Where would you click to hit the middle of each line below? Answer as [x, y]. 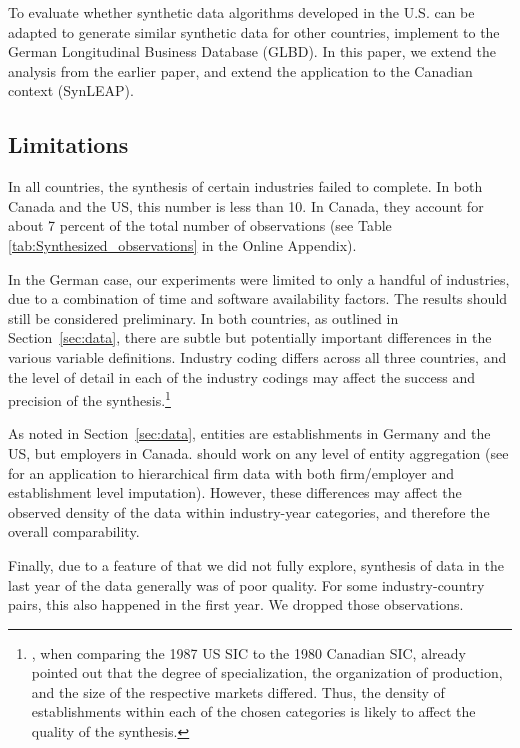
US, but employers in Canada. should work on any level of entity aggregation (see [258, 452]
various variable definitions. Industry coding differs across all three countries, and [257, 356]
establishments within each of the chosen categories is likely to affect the [253, 711]
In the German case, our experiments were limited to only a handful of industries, [259, 278]
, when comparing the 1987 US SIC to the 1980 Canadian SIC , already [248, 652]
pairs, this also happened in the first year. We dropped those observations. [236, 604]
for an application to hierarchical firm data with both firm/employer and [231, 472]
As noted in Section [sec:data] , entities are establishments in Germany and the [249, 433]
